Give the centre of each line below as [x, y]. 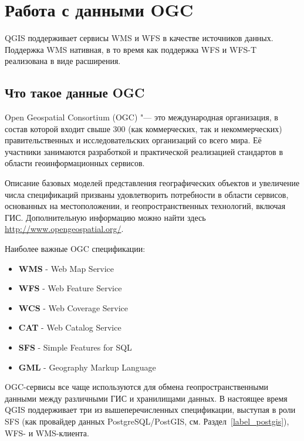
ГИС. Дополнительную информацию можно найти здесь [105, 217]
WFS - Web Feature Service [70, 288]
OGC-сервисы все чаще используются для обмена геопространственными [137, 387]
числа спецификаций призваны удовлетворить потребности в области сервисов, [147, 194]
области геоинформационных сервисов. [75, 163]
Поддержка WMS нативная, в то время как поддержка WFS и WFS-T [131, 49]
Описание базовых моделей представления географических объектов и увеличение [152, 183]
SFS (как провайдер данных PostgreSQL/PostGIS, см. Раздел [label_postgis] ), [147, 421]
